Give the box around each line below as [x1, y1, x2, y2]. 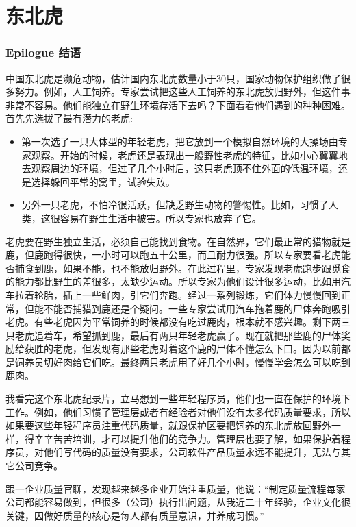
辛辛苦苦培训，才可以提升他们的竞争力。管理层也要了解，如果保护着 [34, 431, 341, 445]
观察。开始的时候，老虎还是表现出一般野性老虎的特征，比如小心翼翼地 [31, 147, 348, 162]
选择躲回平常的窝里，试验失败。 [31, 174, 175, 188]
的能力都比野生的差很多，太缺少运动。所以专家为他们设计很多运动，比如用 [5, 274, 341, 289]
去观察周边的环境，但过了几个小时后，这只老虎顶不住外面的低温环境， [21, 161, 338, 175]
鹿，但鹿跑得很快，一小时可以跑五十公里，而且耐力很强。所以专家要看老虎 [5, 247, 341, 262]
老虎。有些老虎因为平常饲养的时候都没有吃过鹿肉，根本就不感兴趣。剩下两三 [5, 315, 351, 329]
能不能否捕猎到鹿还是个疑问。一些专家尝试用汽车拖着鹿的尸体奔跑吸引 [34, 301, 351, 315]
